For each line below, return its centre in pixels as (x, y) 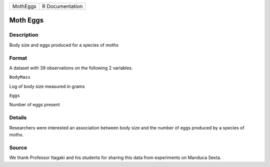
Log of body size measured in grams (47, 86)
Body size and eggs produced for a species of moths (64, 45)
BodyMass (20, 77)
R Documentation (62, 6)
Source (18, 147)
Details (18, 118)
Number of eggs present (34, 105)
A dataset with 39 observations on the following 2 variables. (71, 68)
